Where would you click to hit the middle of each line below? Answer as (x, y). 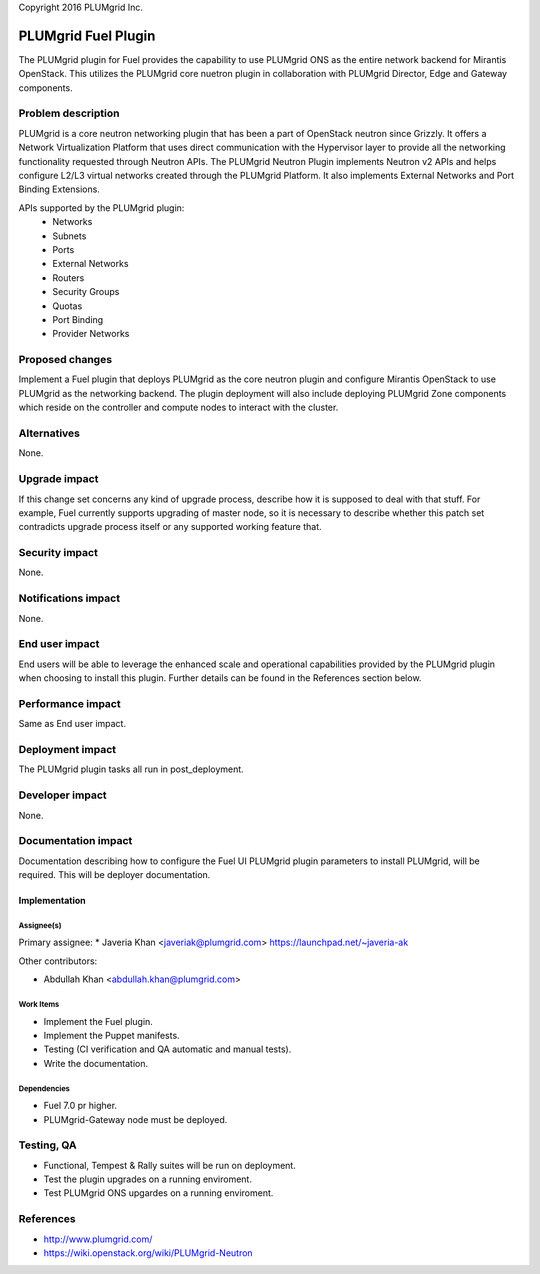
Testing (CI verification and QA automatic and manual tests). (167, 1049)
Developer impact (62, 795)
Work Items (39, 1004)
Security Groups (86, 292)
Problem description (69, 113)
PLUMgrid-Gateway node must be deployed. (135, 1119)
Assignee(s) (40, 925)
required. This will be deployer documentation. (114, 875)
